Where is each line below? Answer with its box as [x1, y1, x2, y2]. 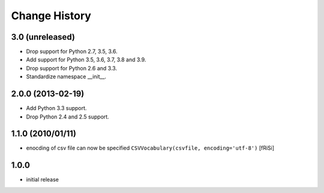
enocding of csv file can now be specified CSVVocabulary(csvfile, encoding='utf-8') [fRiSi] [26, 144, 275, 152]
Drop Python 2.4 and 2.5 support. [26, 113, 109, 120]
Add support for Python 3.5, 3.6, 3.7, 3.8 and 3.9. [26, 56, 146, 63]
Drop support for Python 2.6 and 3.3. [26, 64, 117, 72]
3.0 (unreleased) [11, 32, 75, 42]
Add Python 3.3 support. [26, 105, 87, 112]
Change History [11, 9, 91, 22]
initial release [26, 176, 59, 183]
